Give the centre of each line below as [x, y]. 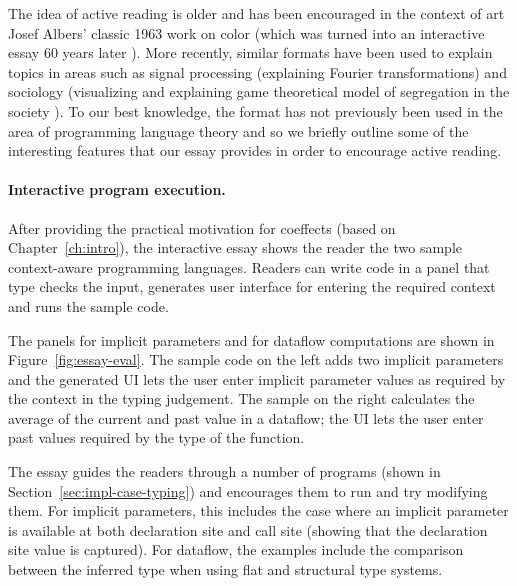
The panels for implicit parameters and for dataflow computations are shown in [251, 339]
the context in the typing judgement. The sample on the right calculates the [241, 398]
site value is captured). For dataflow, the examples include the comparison [236, 549]
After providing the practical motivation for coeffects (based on [202, 227]
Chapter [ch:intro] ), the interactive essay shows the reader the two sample [235, 247]
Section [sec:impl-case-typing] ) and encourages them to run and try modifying [248, 490]
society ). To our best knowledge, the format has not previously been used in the [255, 110]
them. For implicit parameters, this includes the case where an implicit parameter [258, 510]
